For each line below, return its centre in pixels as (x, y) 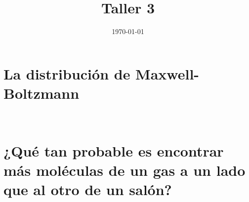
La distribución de (67, 73)
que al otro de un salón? (88, 189)
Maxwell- (167, 73)
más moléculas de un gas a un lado (124, 170)
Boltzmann (41, 93)
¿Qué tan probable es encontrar (114, 150)
